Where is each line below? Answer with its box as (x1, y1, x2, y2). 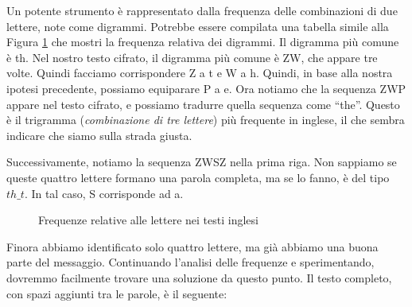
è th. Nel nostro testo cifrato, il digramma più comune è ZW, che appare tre (6, 49, 378, 65)
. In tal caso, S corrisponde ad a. (24, 185, 184, 201)
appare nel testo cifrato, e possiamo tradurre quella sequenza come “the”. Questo (6, 95, 400, 112)
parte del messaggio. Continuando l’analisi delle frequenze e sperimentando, (6, 254, 375, 270)
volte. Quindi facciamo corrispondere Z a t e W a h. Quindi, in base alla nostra (6, 64, 393, 81)
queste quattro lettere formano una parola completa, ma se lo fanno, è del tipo (6, 169, 390, 185)
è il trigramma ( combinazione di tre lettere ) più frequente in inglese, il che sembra (6, 111, 405, 128)
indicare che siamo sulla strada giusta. (6, 126, 192, 143)
